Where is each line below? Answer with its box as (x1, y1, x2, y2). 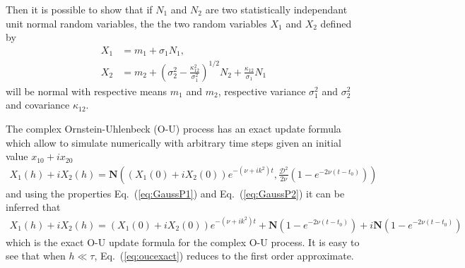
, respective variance (218, 83, 306, 98)
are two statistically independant (205, 2, 348, 16)
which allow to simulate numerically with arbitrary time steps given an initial (6, 135, 341, 150)
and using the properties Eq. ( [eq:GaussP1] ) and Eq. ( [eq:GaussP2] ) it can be (6, 185, 345, 200)
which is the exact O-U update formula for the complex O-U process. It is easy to (6, 234, 360, 249)
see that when (6, 248, 66, 263)
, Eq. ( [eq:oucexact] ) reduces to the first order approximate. (94, 248, 354, 263)
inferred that (6, 200, 61, 214)
